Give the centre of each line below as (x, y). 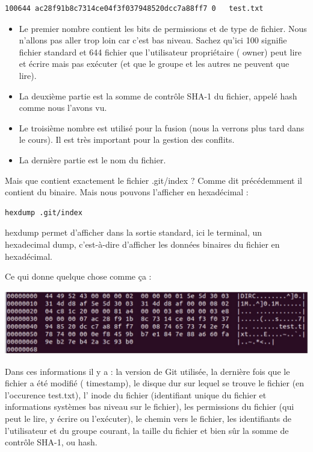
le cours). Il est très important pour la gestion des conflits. (127, 140)
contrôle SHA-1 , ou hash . (51, 442)
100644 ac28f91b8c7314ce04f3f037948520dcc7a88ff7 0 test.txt (134, 8)
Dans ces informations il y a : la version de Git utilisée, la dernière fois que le (147, 371)
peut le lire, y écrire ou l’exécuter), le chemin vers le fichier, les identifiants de (148, 418)
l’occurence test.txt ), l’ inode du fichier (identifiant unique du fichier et (136, 394)
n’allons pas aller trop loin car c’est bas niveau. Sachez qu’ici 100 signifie (153, 40)
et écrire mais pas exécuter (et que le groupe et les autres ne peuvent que (154, 64)
